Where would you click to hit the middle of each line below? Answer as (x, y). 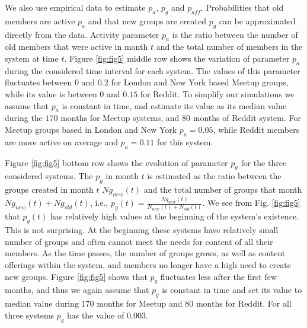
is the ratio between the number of (235, 34)
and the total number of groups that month (223, 190)
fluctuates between (39, 82)
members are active (40, 20)
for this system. (185, 141)
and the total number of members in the (229, 47)
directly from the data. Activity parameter (82, 34)
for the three (264, 162)
